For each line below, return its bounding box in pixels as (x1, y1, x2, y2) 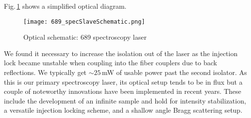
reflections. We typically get (4, 67, 87, 77)
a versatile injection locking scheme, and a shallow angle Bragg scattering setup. (4, 105, 243, 115)
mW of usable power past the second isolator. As (101, 67, 247, 77)
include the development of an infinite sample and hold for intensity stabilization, (4, 95, 246, 105)
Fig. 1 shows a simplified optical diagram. (4, 1, 127, 11)
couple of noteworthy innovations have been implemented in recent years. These (4, 86, 241, 96)
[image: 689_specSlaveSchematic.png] (23, 18, 145, 25)
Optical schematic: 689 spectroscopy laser (23, 32, 147, 42)
